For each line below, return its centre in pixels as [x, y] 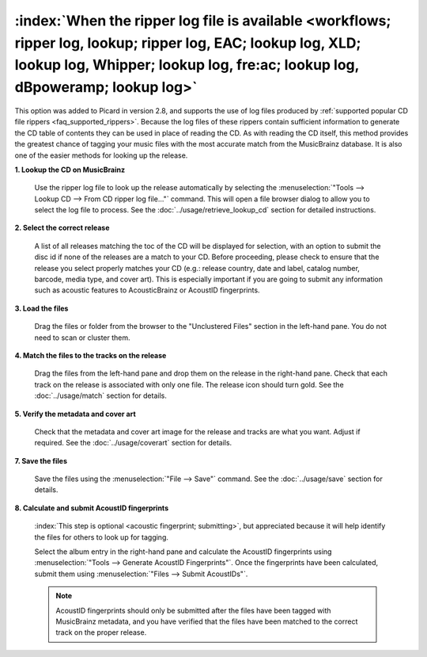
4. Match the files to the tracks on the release [91, 355]
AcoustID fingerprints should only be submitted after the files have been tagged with [193, 610]
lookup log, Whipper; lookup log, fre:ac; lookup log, [187, 65]
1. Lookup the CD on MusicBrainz [70, 170]
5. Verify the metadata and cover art [75, 414]
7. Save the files [41, 460]
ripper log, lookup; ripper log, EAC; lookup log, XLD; [188, 43]
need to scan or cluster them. [82, 338]
